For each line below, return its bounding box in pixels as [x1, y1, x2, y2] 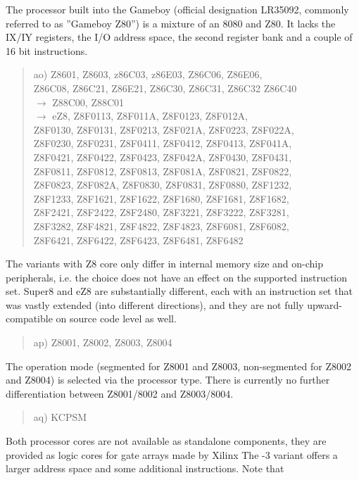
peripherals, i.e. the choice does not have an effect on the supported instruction [6, 270, 348, 284]
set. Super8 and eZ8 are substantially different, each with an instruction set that [6, 284, 353, 298]
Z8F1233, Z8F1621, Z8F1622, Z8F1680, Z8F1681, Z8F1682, [33, 191, 289, 206]
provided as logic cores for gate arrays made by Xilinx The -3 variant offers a [6, 447, 338, 462]
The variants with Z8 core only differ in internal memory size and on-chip [6, 256, 324, 271]
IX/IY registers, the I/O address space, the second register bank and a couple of [6, 30, 353, 44]
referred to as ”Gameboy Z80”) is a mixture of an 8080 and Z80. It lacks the [6, 15, 336, 30]
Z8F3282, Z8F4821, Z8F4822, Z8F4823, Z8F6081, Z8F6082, [33, 218, 289, 233]
